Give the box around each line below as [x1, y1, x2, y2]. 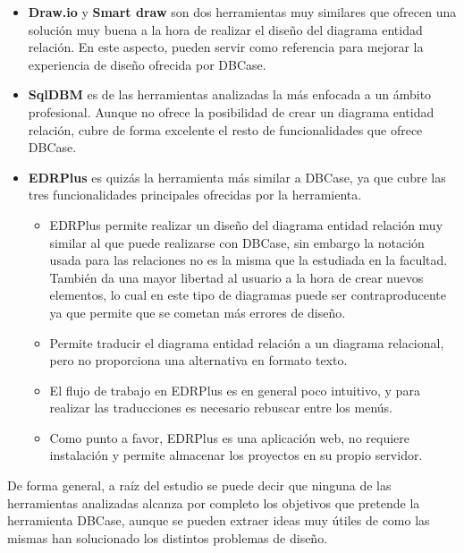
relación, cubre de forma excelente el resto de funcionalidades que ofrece [28, 120, 423, 139]
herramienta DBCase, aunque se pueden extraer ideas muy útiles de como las [7, 511, 430, 530]
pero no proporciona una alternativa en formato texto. [49, 351, 348, 370]
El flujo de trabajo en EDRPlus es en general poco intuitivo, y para [49, 380, 420, 399]
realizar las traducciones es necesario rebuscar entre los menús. [49, 398, 393, 417]
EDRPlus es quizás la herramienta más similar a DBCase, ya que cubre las [28, 167, 446, 186]
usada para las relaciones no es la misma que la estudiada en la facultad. [49, 251, 448, 269]
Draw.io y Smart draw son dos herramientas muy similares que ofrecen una [28, 3, 457, 21]
